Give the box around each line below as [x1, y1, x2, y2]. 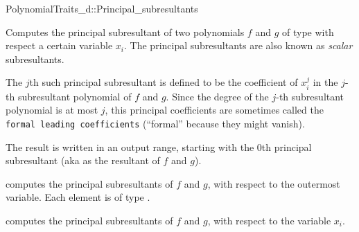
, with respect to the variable [207, 213, 331, 228]
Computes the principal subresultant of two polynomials [6, 24, 245, 39]
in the [313, 75, 338, 89]
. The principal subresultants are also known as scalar [124, 38, 353, 53]
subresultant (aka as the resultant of [6, 153, 160, 168]
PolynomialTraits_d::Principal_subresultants [6, 1, 198, 15]
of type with [281, 24, 334, 39]
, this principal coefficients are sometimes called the [105, 102, 324, 117]
